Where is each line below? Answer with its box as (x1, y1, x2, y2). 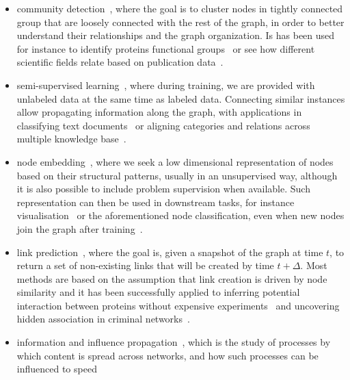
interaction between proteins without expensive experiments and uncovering (16, 298, 340, 312)
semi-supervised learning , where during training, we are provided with (16, 77, 315, 92)
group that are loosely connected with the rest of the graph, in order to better (16, 14, 345, 29)
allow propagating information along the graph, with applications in (16, 105, 302, 119)
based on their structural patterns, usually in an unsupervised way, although (16, 168, 338, 182)
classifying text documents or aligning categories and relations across (16, 118, 310, 132)
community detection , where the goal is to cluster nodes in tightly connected (16, 1, 343, 15)
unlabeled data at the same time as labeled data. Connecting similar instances (16, 91, 345, 105)
